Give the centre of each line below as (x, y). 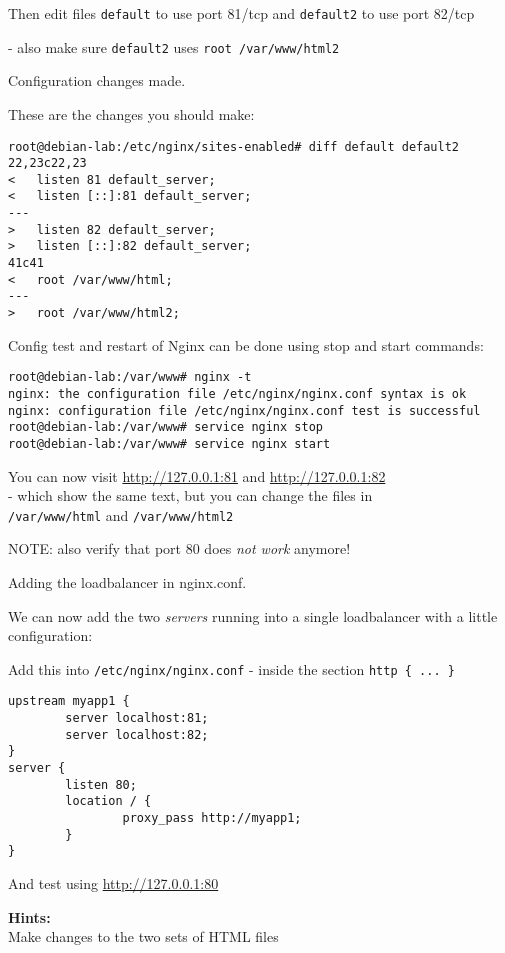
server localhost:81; (137, 718)
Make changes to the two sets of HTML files (143, 936)
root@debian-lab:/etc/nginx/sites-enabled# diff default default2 (234, 146)
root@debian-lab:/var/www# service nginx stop (165, 427)
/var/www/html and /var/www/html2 (121, 514)
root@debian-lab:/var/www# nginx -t (130, 377)
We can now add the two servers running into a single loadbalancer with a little (253, 615)
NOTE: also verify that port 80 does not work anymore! (179, 548)
